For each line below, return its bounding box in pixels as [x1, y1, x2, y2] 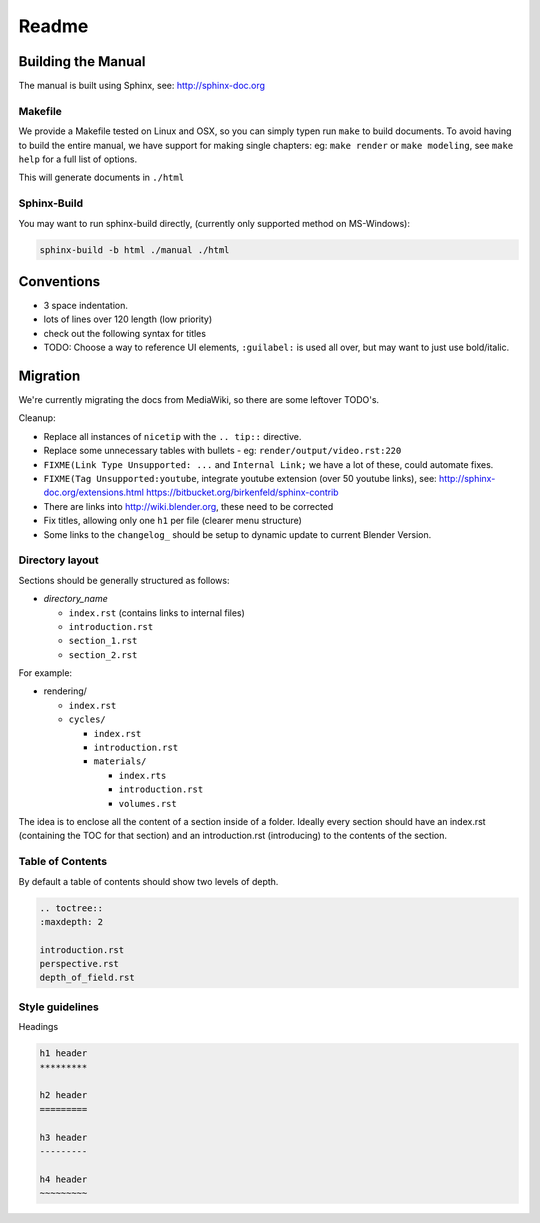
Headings [18, 1021, 59, 1033]
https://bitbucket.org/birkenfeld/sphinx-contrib [146, 486, 339, 499]
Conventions [18, 273, 101, 290]
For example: [18, 667, 73, 679]
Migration [18, 367, 81, 384]
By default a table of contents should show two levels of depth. [18, 875, 279, 887]
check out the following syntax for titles [43, 327, 207, 339]
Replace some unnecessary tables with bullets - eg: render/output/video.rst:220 [43, 445, 402, 457]
